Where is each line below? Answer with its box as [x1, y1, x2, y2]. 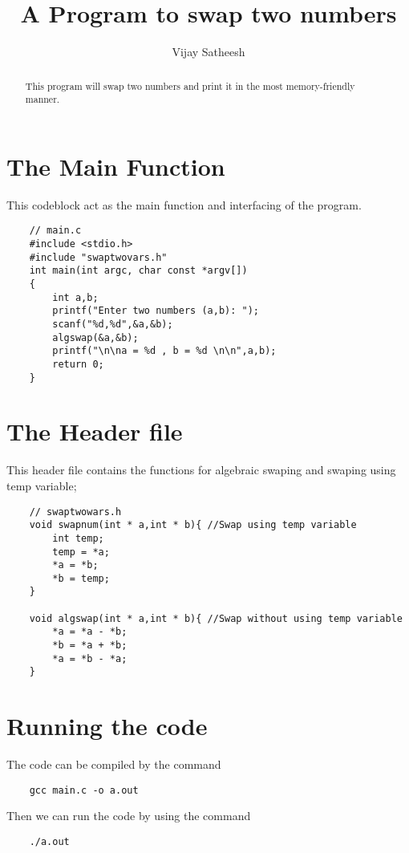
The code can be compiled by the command [6, 756, 221, 773]
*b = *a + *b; [52, 640, 128, 652]
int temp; [52, 532, 104, 544]
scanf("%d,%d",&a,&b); [52, 318, 173, 330]
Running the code [6, 709, 208, 742]
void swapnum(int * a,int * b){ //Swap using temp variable [29, 519, 357, 531]
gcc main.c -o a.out [29, 784, 139, 796]
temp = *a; [52, 546, 110, 558]
